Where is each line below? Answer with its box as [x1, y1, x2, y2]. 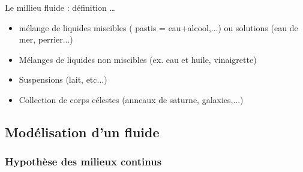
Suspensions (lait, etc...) [19, 73, 107, 86]
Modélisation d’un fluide [5, 122, 160, 141]
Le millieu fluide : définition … [5, 1, 115, 13]
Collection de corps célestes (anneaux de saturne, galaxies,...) [19, 93, 244, 105]
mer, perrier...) [19, 33, 73, 46]
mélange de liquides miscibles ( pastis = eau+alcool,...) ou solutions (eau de [19, 21, 298, 34]
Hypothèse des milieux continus [5, 154, 162, 169]
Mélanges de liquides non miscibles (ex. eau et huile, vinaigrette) [19, 53, 257, 65]
